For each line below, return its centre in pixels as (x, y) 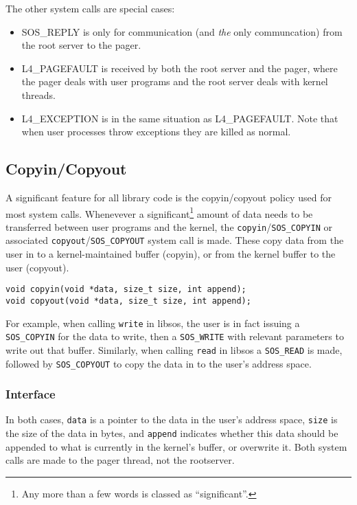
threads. (38, 94)
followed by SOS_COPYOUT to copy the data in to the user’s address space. (159, 363)
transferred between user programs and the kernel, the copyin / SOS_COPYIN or (169, 226)
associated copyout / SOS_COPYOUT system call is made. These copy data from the (175, 240)
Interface (31, 394)
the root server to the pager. (81, 45)
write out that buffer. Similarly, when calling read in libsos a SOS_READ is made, (174, 349)
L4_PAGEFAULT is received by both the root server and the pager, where (180, 68)
